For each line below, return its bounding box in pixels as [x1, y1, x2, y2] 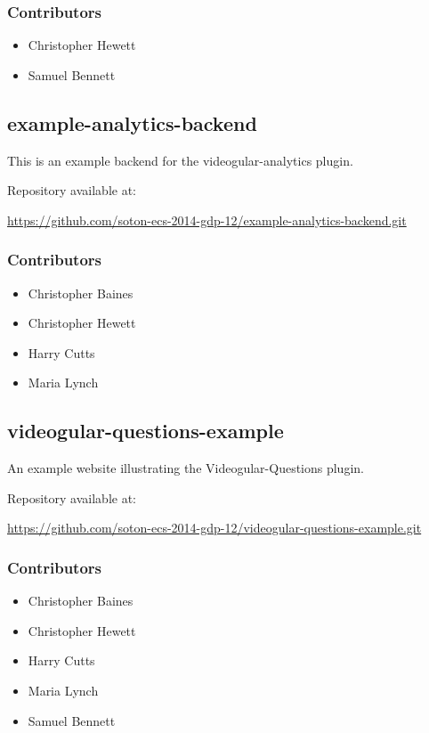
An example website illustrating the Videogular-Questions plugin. [7, 459, 364, 477]
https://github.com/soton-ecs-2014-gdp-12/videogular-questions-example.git [7, 518, 422, 537]
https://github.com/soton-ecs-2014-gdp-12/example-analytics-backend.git [7, 210, 407, 229]
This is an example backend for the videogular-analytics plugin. [7, 151, 353, 169]
